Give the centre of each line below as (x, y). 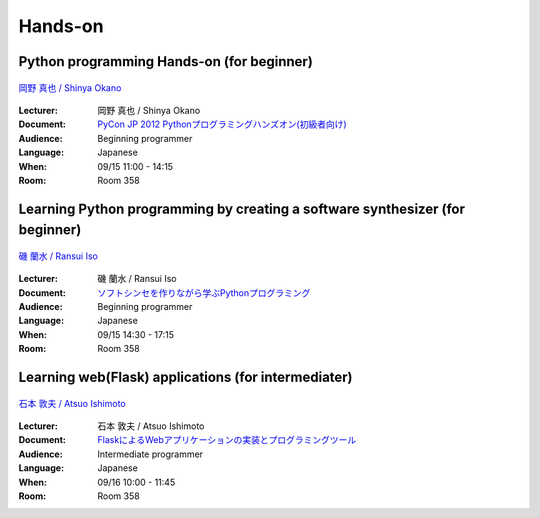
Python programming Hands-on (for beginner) (166, 61)
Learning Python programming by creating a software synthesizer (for (241, 208)
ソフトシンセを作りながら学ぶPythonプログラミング (204, 292)
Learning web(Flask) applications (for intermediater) (186, 377)
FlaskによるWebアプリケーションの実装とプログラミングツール (227, 440)
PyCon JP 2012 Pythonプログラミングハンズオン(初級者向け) (222, 124)
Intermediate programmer (150, 454)
